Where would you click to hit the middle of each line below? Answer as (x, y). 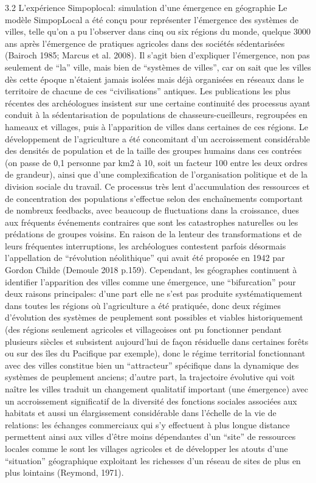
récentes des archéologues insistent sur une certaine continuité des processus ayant (158, 103)
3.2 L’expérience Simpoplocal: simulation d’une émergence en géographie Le (146, 7)
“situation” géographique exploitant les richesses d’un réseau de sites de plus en (153, 460)
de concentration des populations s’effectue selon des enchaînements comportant (154, 198)
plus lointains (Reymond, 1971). (64, 472)
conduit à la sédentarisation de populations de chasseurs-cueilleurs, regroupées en (156, 115)
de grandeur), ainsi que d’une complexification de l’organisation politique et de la (156, 174)
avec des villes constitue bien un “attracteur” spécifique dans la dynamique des (152, 365)
